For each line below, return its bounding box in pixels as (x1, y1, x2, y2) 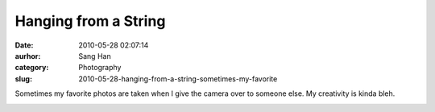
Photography (78, 63, 122, 73)
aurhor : (14, 51, 41, 60)
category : (14, 63, 49, 73)
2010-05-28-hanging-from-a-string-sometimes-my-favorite (78, 73, 278, 84)
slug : (14, 73, 32, 84)
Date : (14, 40, 34, 50)
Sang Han (78, 51, 112, 60)
